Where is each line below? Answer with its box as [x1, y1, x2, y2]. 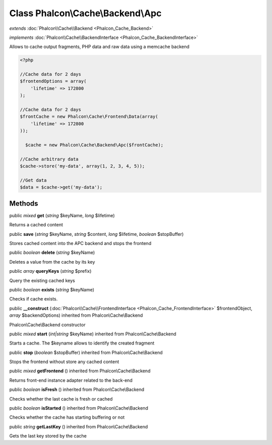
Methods [9, 199, 38, 208]
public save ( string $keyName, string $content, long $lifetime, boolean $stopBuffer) [9, 231, 184, 237]
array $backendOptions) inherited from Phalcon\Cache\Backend [9, 312, 143, 318]
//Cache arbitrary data [20, 156, 79, 162]
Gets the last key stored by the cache [9, 433, 87, 439]
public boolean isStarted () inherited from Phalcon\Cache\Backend [9, 405, 149, 411]
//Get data [20, 177, 47, 183]
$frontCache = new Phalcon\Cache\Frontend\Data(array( [20, 114, 158, 120]
